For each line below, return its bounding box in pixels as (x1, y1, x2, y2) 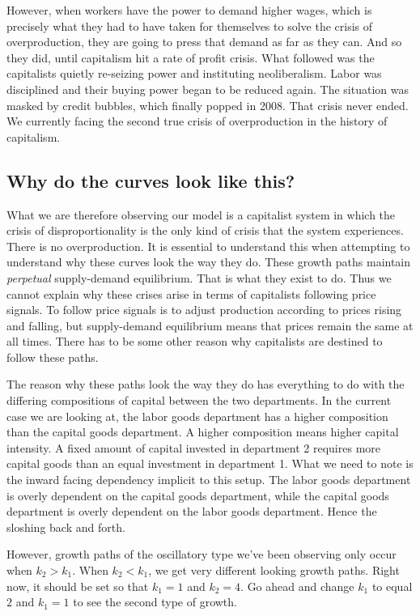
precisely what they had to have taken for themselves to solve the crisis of (6, 17, 373, 34)
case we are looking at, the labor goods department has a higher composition (6, 407, 388, 424)
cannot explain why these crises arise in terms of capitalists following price (6, 285, 376, 302)
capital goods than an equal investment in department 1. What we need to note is (6, 455, 414, 472)
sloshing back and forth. (6, 518, 125, 535)
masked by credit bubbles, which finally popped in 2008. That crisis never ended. (6, 96, 409, 113)
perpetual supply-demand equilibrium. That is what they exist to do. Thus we (6, 269, 392, 286)
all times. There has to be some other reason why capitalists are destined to (6, 333, 383, 350)
